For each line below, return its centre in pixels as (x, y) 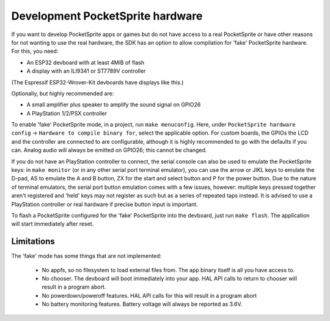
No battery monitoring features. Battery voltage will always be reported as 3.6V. (142, 304)
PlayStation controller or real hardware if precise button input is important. (105, 204)
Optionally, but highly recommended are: (63, 93)
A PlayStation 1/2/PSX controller (67, 113)
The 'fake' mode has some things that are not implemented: (86, 256)
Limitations (33, 242)
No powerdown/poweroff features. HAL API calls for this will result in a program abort (149, 295)
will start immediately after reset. (53, 224)
